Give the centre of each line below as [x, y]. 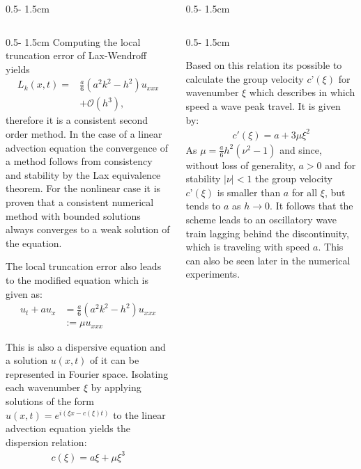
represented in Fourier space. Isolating [87, 373]
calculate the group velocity [245, 78]
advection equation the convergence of [87, 147]
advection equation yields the [68, 428]
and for [340, 165]
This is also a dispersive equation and [86, 346]
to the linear [139, 414]
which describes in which [302, 92]
